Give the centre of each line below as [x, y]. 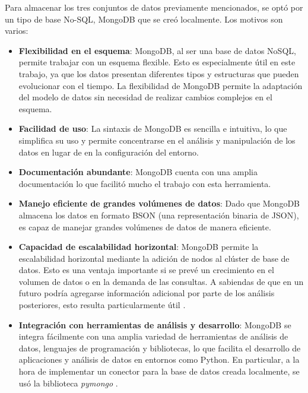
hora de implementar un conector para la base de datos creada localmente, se [159, 371]
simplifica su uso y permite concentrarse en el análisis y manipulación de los [157, 140]
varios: [17, 31]
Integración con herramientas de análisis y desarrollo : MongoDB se [155, 324]
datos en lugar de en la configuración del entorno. [109, 152]
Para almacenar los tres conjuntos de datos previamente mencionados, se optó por [154, 7]
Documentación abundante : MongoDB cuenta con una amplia [138, 172]
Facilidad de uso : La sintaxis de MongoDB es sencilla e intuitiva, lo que [153, 129]
